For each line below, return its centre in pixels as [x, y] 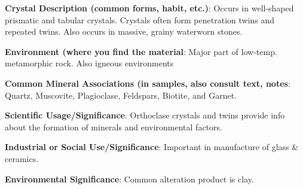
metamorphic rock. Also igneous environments [89, 63]
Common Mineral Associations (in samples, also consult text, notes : [148, 83]
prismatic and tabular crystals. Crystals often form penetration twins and [140, 19]
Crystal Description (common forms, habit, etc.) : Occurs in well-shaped [149, 8]
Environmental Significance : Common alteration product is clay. [129, 179]
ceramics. [22, 158]
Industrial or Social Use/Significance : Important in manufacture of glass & [152, 147]
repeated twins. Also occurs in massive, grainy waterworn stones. [124, 31]
